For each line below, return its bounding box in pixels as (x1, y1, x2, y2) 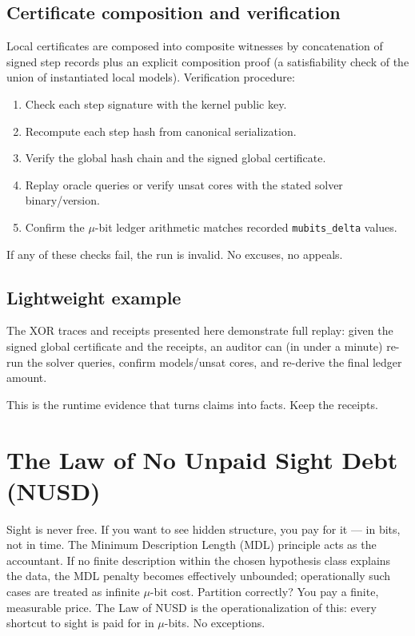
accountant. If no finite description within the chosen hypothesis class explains (6, 551, 391, 568)
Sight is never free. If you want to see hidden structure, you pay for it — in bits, (6, 520, 401, 537)
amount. (6, 369, 47, 386)
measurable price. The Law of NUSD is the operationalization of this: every (6, 598, 377, 615)
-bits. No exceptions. (164, 614, 265, 631)
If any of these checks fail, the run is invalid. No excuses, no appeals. (6, 245, 343, 262)
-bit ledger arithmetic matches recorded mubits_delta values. (94, 218, 397, 235)
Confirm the (25, 218, 85, 235)
